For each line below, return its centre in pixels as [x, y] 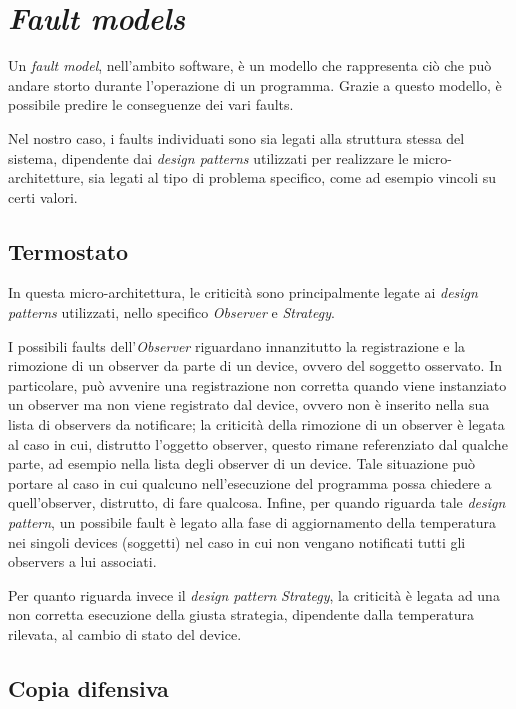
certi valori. [43, 196]
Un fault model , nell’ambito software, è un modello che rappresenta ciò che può [250, 65]
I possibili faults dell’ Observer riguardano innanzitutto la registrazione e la [237, 345]
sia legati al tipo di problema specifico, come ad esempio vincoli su [292, 177]
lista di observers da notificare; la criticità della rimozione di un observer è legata [256, 424]
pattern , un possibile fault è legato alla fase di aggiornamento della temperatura [252, 522]
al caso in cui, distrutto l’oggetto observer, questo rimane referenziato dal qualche [258, 443]
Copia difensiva [88, 687]
